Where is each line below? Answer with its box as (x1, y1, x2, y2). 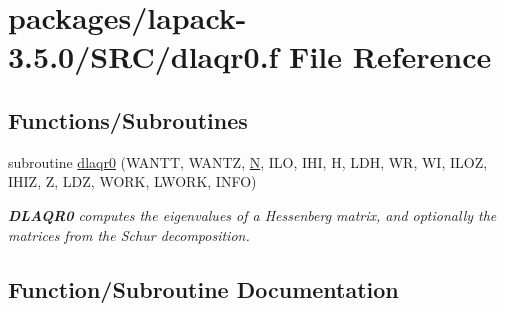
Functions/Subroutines (8, 104, 248, 135)
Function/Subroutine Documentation (8, 273, 399, 304)
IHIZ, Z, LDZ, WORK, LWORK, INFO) (8, 171, 257, 192)
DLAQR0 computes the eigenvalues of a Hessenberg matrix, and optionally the (8, 204, 497, 225)
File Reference (289, 36, 492, 77)
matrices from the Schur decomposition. (8, 224, 250, 245)
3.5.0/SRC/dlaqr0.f (8, 36, 279, 77)
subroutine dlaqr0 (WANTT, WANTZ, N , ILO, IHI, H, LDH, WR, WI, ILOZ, (8, 151, 488, 172)
